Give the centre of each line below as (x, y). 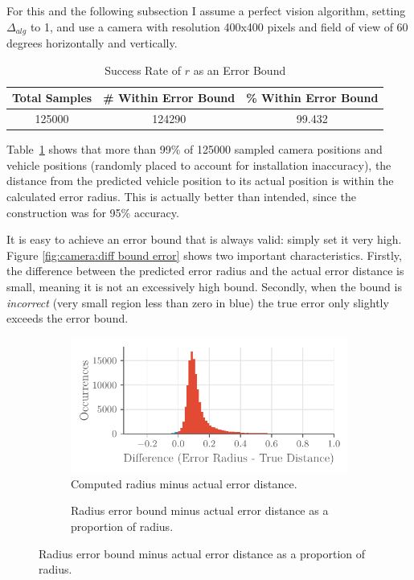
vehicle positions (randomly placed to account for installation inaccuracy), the (199, 165)
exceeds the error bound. (68, 318)
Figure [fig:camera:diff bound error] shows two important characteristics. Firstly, (204, 255)
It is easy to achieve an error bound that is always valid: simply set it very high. (204, 239)
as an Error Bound (240, 70)
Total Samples (52, 98)
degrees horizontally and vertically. (92, 43)
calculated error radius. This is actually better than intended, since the (181, 196)
